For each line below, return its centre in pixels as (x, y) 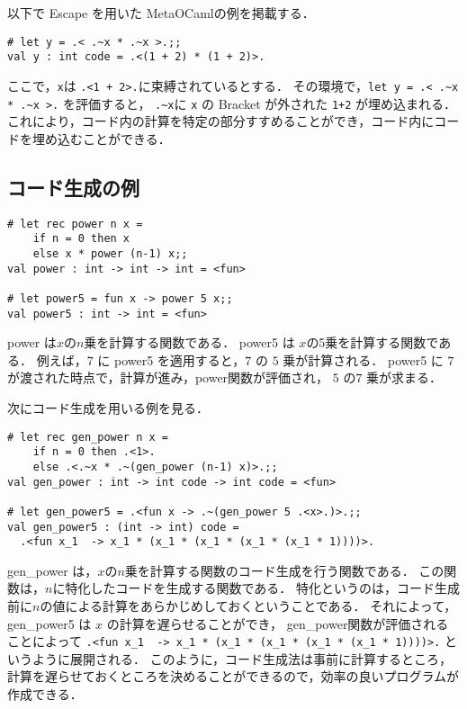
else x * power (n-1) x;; (110, 253)
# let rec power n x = (75, 224)
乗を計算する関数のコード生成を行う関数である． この (284, 570)
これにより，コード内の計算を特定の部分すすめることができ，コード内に (221, 121)
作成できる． (45, 694)
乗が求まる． (404, 377)
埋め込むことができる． (101, 138)
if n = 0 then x (81, 239)
